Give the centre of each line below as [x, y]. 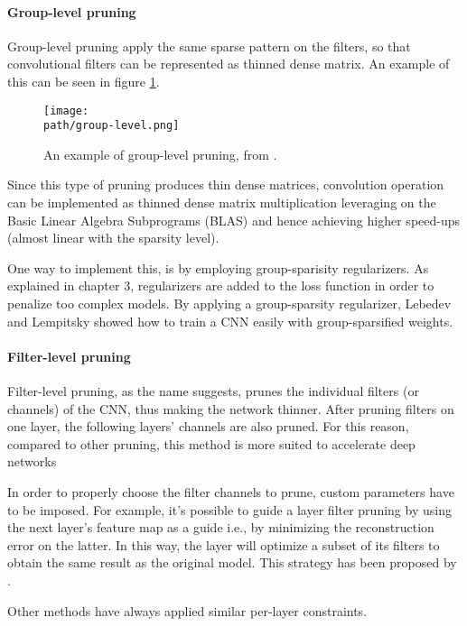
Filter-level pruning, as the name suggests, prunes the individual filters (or [213, 391]
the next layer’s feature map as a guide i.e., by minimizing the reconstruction [221, 527]
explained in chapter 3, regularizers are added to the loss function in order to [221, 285]
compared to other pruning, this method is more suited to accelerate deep [211, 443]
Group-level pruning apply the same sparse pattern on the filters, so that [209, 46]
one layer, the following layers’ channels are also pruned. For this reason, [208, 426]
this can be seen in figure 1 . [84, 81]
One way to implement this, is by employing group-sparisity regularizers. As [218, 267]
